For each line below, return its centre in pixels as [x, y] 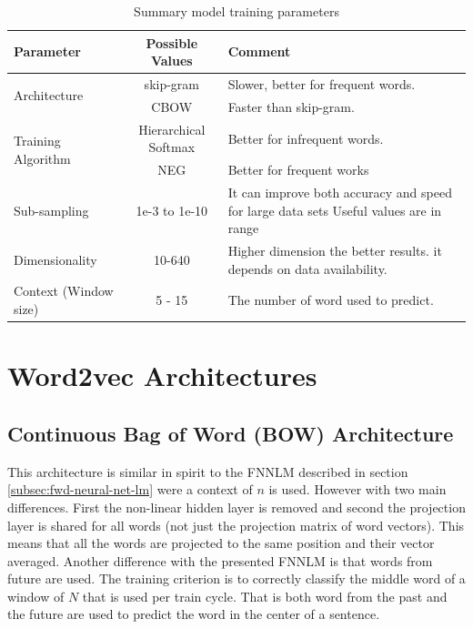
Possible [172, 42]
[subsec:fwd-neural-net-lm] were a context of [130, 489]
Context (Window [64, 291]
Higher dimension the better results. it [335, 251]
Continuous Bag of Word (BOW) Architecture [231, 433]
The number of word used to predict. [331, 300]
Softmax [172, 147]
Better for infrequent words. [306, 138]
